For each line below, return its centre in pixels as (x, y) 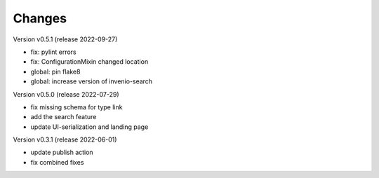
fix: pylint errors (53, 52)
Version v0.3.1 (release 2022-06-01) (65, 139)
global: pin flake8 (55, 71)
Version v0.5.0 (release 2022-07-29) (66, 94)
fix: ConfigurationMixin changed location (89, 62)
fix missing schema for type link (77, 107)
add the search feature (64, 117)
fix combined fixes (57, 162)
